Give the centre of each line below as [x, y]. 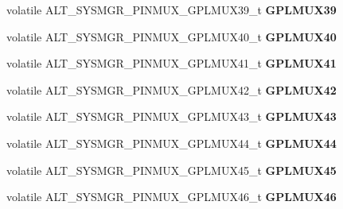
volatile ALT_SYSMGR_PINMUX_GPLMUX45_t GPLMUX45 [171, 170]
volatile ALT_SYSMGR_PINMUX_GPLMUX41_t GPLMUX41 [171, 63]
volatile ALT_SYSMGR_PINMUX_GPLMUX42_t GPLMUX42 [171, 89]
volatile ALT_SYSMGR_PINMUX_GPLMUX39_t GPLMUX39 [171, 10]
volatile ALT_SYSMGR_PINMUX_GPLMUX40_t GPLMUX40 [171, 36]
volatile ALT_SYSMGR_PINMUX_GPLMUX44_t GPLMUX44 [171, 143]
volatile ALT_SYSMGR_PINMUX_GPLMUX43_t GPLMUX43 [171, 116]
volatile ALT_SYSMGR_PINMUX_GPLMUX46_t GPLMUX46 [171, 197]
